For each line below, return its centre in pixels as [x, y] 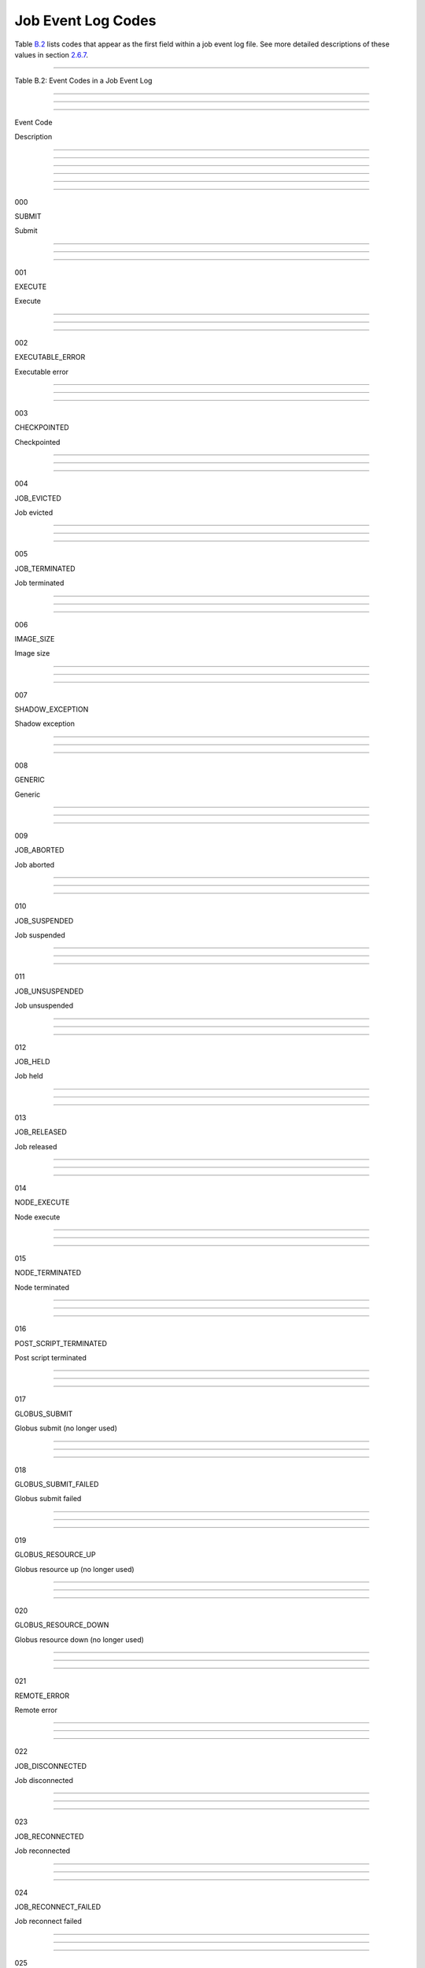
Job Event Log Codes [85, 20]
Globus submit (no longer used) [66, 1428]
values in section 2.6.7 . [52, 54]
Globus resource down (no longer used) [79, 1639]
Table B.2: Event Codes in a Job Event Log [83, 81]
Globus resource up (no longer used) [74, 1569]
